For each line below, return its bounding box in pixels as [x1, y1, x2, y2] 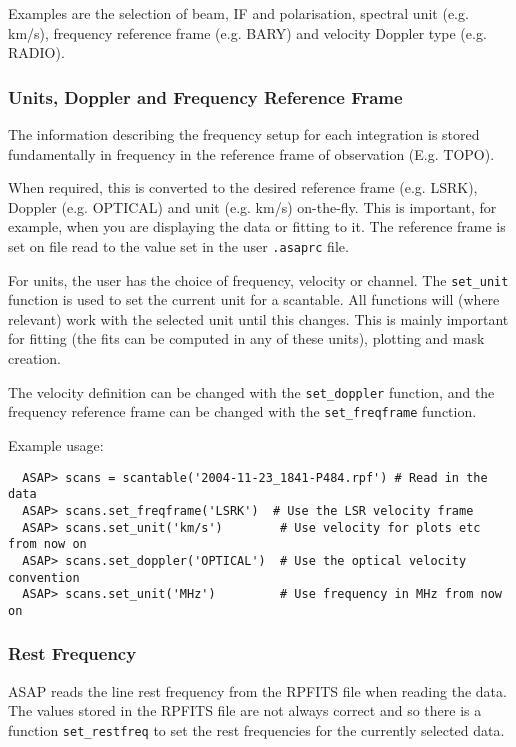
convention [8, 570, 80, 585]
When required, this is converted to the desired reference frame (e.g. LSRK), [8, 177, 478, 198]
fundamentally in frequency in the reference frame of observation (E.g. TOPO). [8, 143, 495, 164]
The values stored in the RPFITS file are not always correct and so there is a [8, 700, 482, 721]
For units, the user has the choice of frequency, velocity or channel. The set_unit [8, 269, 509, 290]
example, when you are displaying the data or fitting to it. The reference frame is [8, 216, 506, 237]
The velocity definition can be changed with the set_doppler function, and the [8, 381, 495, 402]
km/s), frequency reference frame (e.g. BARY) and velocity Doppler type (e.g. [8, 22, 487, 43]
